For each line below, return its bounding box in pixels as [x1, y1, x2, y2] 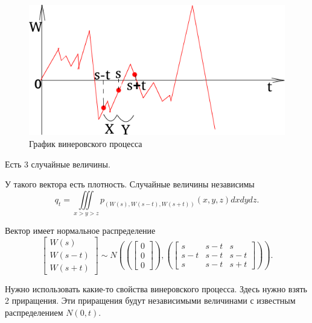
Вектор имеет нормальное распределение [5, 224, 156, 237]
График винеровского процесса [29, 137, 142, 149]
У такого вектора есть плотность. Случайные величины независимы [5, 178, 255, 190]
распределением [5, 306, 63, 319]
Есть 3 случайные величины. [5, 157, 110, 170]
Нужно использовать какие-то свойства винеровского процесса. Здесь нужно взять [5, 282, 307, 295]
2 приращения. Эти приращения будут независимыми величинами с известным [5, 294, 296, 307]
